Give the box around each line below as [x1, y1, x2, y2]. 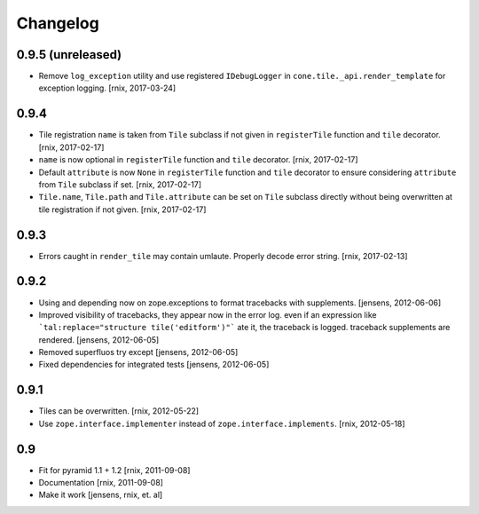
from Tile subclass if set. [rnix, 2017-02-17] [38, 178, 202, 190]
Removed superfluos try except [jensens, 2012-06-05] [38, 347, 239, 358]
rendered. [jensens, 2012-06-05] [38, 334, 160, 345]
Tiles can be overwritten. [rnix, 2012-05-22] [38, 406, 200, 416]
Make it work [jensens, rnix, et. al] [38, 489, 163, 501]
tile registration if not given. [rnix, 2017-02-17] [38, 204, 207, 215]
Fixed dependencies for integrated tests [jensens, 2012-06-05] [38, 360, 270, 370]
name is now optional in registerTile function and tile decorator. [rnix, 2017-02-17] [38, 154, 358, 165]
